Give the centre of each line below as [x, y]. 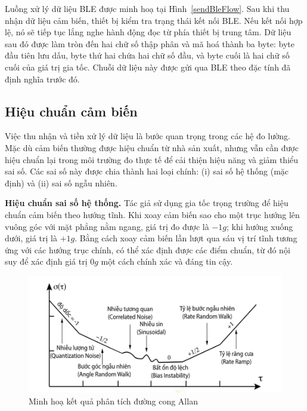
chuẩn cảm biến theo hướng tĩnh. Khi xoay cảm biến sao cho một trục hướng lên [152, 214]
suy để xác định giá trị [46, 261]
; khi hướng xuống [260, 226]
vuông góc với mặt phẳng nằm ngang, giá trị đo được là [107, 226]
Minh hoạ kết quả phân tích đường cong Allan [113, 401]
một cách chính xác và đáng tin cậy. [167, 261]
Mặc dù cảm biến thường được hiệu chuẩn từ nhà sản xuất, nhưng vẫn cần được [152, 147]
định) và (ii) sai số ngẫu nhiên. [61, 183]
